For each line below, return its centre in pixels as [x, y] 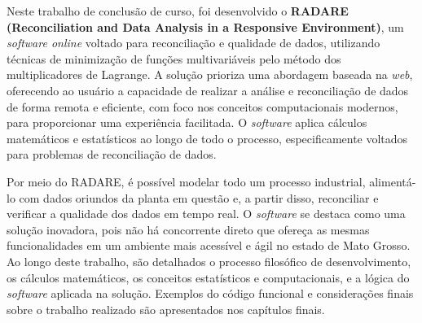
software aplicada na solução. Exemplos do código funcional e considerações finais [210, 293]
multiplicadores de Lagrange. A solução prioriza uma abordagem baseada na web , [210, 74]
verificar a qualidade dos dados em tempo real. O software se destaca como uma [206, 214]
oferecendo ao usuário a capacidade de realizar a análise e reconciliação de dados [208, 90]
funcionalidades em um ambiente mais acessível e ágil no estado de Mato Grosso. [209, 245]
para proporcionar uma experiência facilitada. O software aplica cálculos [187, 122]
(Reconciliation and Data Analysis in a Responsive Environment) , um [205, 26]
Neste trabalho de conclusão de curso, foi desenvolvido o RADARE [178, 11]
